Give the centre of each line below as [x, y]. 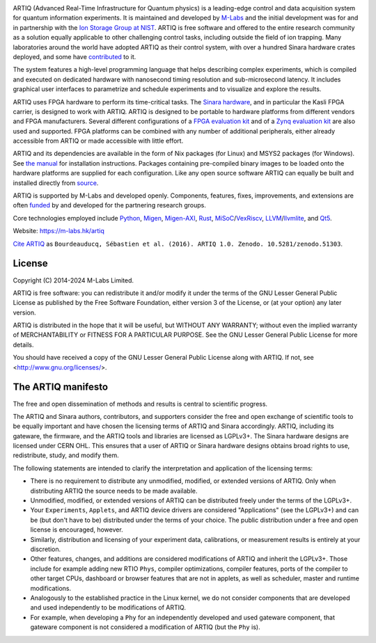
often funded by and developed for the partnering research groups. [110, 205]
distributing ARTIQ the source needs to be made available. [114, 491]
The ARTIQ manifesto [60, 387]
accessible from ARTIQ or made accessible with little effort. [98, 141]
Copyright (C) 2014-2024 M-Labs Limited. [73, 280]
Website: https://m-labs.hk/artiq [58, 231]
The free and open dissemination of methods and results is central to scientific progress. [140, 404]
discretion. [46, 549]
